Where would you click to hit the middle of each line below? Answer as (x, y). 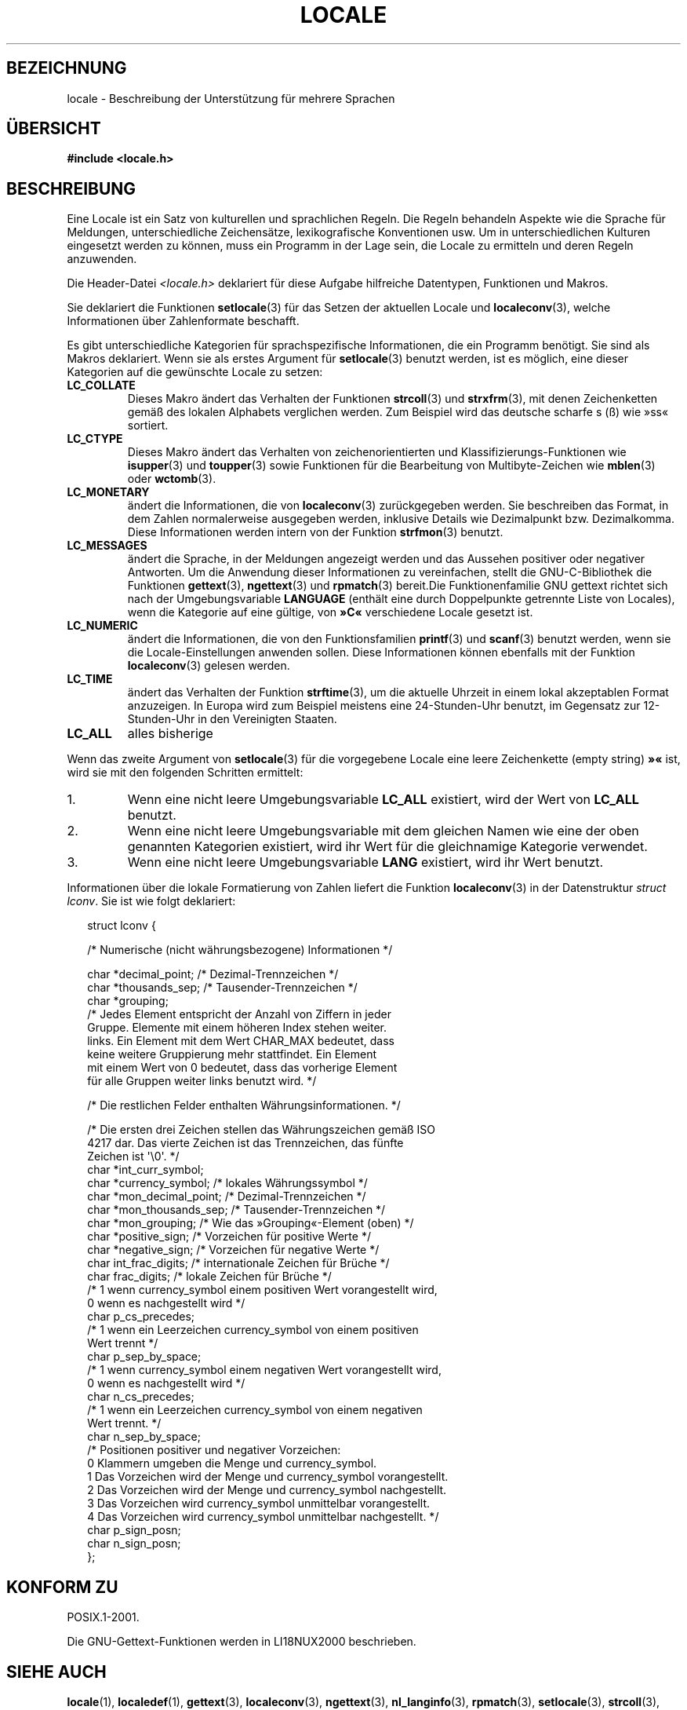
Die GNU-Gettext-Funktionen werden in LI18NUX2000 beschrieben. (242, 1642)
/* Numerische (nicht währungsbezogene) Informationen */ (240, 950)
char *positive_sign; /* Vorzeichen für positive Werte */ (229, 1237)
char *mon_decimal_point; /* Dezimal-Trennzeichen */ (227, 1197)
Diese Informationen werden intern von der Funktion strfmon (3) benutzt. (315, 532)
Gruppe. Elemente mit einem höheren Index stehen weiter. (237, 1028)
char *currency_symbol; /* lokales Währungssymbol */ (227, 1183)
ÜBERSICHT (54, 129)
